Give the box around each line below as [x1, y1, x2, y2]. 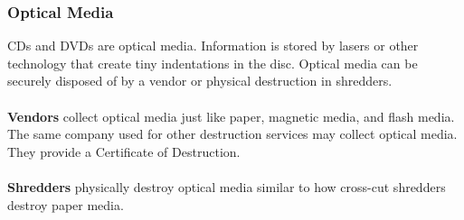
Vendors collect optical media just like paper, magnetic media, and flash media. [7, 106, 455, 125]
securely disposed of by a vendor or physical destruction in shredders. [7, 71, 393, 90]
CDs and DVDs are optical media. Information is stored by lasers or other [7, 36, 419, 55]
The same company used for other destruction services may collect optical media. [7, 124, 458, 143]
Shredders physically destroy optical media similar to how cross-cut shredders [7, 177, 446, 196]
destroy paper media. [7, 195, 124, 214]
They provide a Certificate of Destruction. [7, 142, 241, 160]
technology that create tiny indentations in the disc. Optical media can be [7, 53, 418, 72]
